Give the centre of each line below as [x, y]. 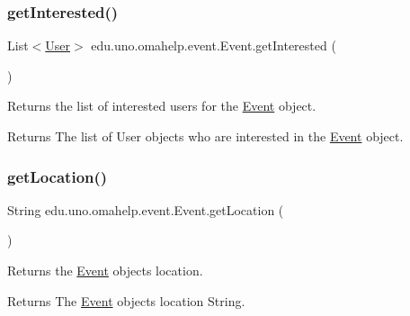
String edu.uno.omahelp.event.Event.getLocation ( [146, 209]
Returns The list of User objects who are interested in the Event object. [205, 136]
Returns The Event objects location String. [126, 300]
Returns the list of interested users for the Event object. [162, 106]
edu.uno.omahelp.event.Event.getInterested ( [214, 45]
